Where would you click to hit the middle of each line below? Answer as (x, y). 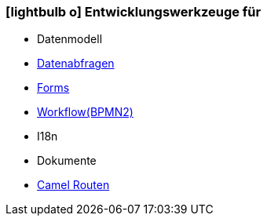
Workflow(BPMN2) (85, 112)
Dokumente (67, 161)
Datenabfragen (76, 64)
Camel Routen (73, 185)
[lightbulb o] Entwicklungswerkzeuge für (133, 12)
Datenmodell (70, 39)
